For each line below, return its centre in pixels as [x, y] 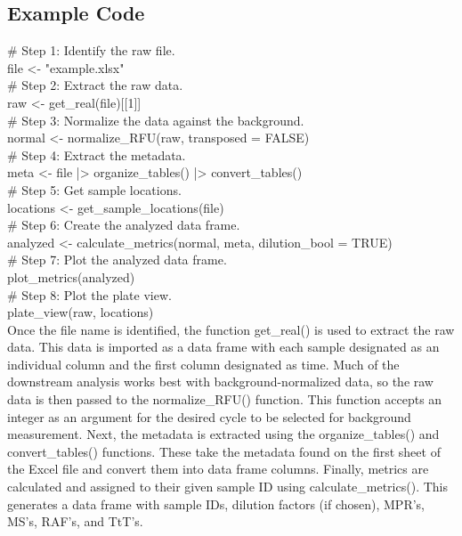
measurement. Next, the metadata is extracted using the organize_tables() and [223, 434]
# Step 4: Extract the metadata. [97, 154]
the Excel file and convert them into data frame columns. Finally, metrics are [218, 469]
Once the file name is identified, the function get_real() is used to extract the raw [231, 329]
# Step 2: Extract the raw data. [95, 85]
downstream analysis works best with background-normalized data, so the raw [220, 382]
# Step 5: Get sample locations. [94, 189]
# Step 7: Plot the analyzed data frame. [117, 260]
